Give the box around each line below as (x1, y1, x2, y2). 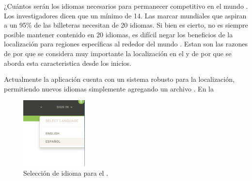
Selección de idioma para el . (23, 167, 109, 178)
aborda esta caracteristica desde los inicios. (4, 58, 131, 68)
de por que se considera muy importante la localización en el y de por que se (4, 48, 232, 58)
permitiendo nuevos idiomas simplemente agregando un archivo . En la (4, 83, 214, 93)
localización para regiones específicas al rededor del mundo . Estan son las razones (4, 39, 248, 49)
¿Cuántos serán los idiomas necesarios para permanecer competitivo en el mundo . (4, 1, 248, 11)
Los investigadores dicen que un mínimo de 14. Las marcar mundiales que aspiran (4, 10, 247, 20)
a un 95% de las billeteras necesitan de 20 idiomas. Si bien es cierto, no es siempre (4, 20, 248, 30)
